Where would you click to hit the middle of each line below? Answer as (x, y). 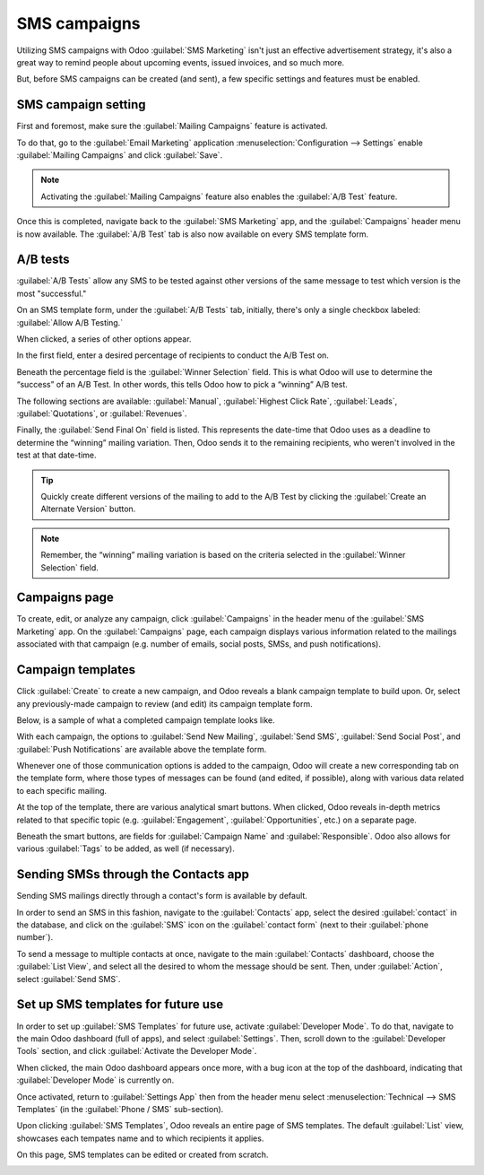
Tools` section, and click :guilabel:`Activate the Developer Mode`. (137, 1051)
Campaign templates (76, 670)
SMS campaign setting (82, 104)
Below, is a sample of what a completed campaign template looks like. (146, 720)
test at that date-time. (57, 455)
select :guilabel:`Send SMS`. (69, 979)
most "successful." (52, 293)
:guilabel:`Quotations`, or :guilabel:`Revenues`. (102, 413)
